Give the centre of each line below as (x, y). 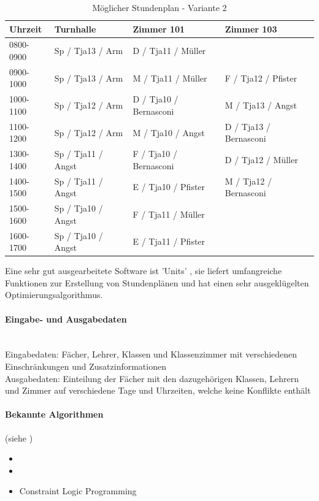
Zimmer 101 (159, 29)
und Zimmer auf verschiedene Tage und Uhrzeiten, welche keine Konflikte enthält (158, 390)
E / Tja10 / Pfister (169, 187)
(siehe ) (19, 438)
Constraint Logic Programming (78, 491)
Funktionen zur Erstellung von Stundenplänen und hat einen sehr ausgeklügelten (157, 282)
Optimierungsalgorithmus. (54, 295)
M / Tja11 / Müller (170, 78)
